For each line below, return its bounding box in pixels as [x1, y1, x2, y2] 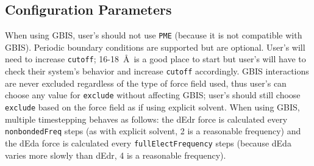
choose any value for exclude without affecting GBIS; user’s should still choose [5, 88, 301, 101]
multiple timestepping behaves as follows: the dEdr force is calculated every [5, 112, 288, 125]
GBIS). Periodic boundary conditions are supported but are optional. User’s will [5, 40, 305, 53]
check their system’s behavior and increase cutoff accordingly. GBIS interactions [5, 65, 309, 78]
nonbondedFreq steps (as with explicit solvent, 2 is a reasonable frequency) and [5, 125, 301, 137]
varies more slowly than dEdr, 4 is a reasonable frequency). [5, 148, 226, 161]
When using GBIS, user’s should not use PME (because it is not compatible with [5, 29, 302, 41]
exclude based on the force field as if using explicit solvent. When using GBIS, [5, 101, 300, 114]
